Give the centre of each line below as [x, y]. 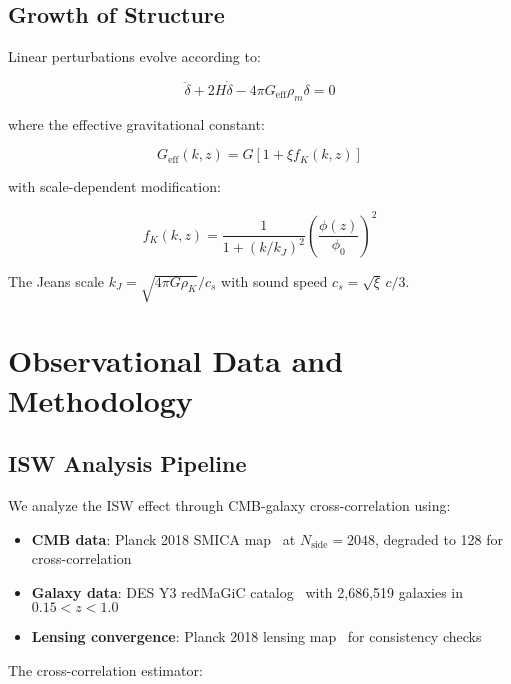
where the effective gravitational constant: [136, 123]
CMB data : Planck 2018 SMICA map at [163, 538]
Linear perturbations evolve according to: [134, 56]
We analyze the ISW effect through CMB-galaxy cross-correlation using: [229, 505]
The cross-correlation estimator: [105, 670]
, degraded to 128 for [438, 538]
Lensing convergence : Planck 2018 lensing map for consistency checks [256, 636]
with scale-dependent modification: [114, 186]
